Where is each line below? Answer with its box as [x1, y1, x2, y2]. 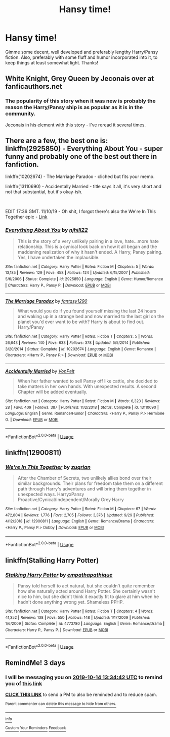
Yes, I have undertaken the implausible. [17, 254, 100, 260]
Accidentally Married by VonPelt [5, 368, 75, 374]
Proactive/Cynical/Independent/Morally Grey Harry [17, 496, 124, 503]
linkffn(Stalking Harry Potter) [5, 556, 99, 565]
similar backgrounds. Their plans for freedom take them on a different [17, 480, 163, 486]
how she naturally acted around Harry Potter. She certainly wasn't [17, 588, 155, 594]
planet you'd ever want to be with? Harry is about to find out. [17, 319, 145, 325]
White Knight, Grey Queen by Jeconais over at [5, 75, 154, 83]
